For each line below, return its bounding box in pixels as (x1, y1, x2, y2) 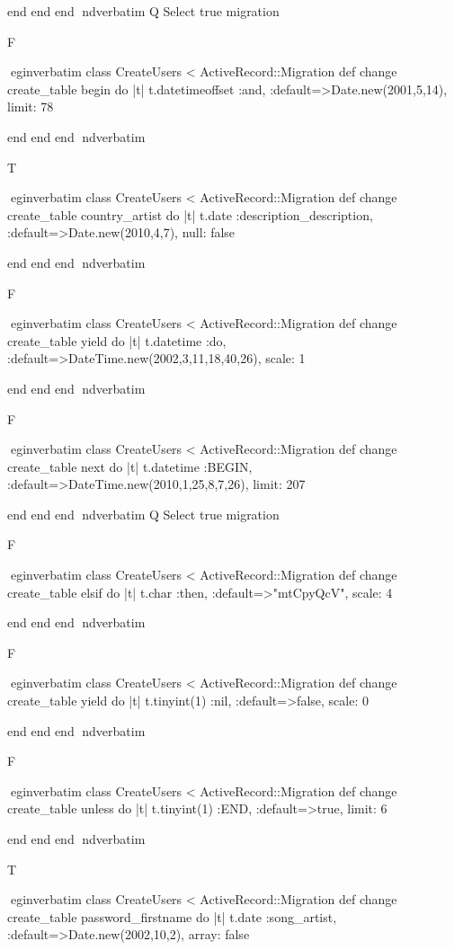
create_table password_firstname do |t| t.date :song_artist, (7, 907, 337, 926)
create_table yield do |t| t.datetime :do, (7, 331, 227, 350)
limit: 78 (7, 97, 54, 116)
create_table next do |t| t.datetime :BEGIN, (7, 457, 253, 475)
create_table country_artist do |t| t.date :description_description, (7, 205, 373, 224)
